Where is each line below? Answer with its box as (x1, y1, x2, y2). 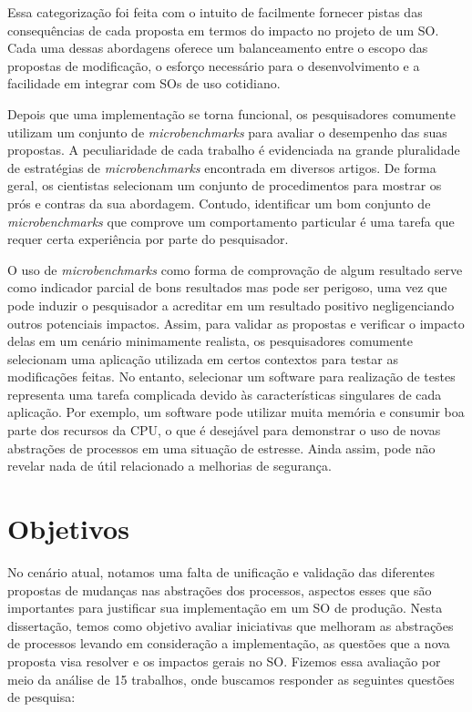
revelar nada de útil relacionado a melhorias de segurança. (7, 456, 332, 475)
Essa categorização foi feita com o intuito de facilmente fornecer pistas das (7, 3, 423, 21)
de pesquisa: (7, 687, 76, 707)
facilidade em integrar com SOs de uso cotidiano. (7, 74, 281, 93)
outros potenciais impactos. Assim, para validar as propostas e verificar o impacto (7, 313, 465, 332)
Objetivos (7, 510, 129, 547)
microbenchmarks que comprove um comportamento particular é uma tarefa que (7, 211, 455, 230)
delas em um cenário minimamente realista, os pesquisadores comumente (7, 331, 414, 351)
